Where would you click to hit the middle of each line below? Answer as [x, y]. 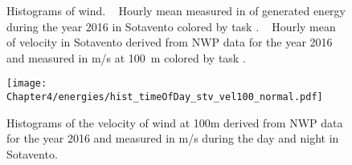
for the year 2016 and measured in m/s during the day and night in [173, 138]
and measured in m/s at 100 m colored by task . [126, 57]
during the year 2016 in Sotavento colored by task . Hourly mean [171, 26]
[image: [27, 84]
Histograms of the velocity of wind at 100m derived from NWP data [175, 122]
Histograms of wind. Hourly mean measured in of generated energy [176, 10]
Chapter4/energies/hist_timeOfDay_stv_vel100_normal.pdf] [165, 97]
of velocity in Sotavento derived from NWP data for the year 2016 [170, 42]
